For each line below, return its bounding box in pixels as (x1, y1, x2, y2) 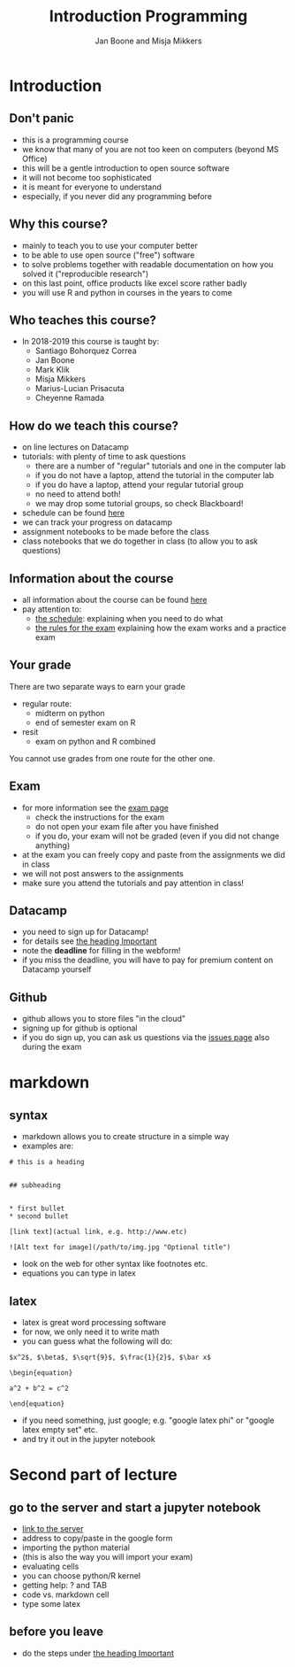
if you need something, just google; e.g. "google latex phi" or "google (21, 1415, 275, 1426)
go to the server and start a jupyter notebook (9, 1500, 261, 1515)
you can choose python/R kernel (21, 1571, 141, 1581)
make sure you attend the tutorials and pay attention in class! (21, 877, 245, 888)
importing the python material (21, 1542, 131, 1553)
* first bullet (9, 1204, 65, 1214)
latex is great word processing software (21, 1317, 167, 1328)
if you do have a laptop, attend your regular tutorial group (34, 480, 245, 490)
